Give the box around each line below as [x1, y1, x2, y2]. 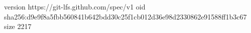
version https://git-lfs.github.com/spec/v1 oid [4, 1, 146, 11]
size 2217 [4, 21, 32, 31]
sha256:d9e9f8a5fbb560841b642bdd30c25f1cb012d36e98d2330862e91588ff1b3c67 [4, 11, 247, 21]
